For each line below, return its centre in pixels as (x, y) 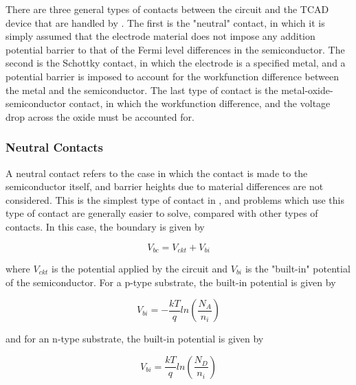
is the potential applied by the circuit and (140, 268)
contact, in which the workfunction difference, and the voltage (200, 103)
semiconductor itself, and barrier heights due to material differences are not (165, 186)
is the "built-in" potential (298, 268)
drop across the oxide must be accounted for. (100, 116)
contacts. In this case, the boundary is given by (105, 226)
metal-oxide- (307, 90)
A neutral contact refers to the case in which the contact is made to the (157, 173)
